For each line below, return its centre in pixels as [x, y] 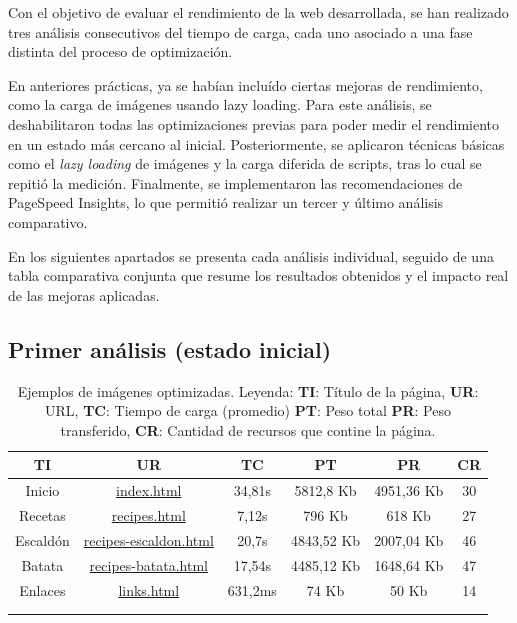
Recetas [42, 514]
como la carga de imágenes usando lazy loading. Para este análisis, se [220, 104]
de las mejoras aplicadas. [84, 294]
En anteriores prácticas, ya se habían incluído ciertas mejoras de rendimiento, [245, 84]
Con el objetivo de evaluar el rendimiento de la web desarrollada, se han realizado [258, 12]
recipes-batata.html [148, 564]
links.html [149, 589]
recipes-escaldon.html [148, 539]
